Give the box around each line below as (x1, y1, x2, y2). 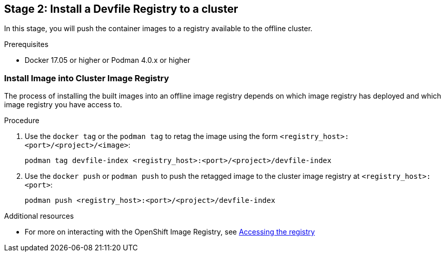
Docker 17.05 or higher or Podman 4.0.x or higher (25, 56, 191, 65)
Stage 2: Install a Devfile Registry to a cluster (4, 3, 238, 15)
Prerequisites (4, 40, 49, 49)
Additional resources (4, 212, 74, 221)
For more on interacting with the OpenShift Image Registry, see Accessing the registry (25, 227, 315, 237)
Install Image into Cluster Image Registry (4, 73, 169, 83)
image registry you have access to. (4, 100, 123, 109)
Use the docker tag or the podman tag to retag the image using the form (25, 132, 278, 141)
